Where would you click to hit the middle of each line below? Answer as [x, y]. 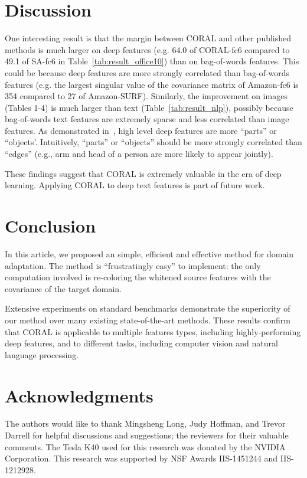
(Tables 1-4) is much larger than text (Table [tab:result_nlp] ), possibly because [149, 107]
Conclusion [50, 226]
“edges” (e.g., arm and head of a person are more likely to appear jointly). [139, 154]
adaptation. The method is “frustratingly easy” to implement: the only [133, 265]
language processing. [42, 354]
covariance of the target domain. [63, 288]
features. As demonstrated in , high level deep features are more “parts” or [141, 130]
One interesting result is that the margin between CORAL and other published [148, 38]
